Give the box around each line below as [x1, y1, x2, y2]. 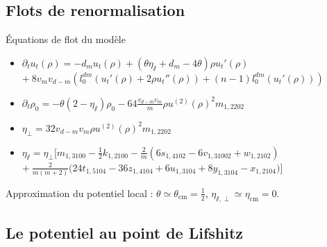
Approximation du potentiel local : [6, 185, 153, 200]
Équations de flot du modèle [6, 32, 126, 46]
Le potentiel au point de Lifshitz [6, 222, 244, 244]
